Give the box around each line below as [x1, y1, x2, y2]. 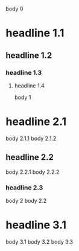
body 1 [14, 94, 31, 101]
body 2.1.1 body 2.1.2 [5, 135, 57, 142]
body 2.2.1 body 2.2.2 [5, 168, 60, 176]
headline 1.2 [5, 50, 52, 60]
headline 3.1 [5, 218, 67, 232]
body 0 [5, 5, 24, 12]
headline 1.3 [5, 68, 42, 77]
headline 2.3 [5, 183, 43, 192]
